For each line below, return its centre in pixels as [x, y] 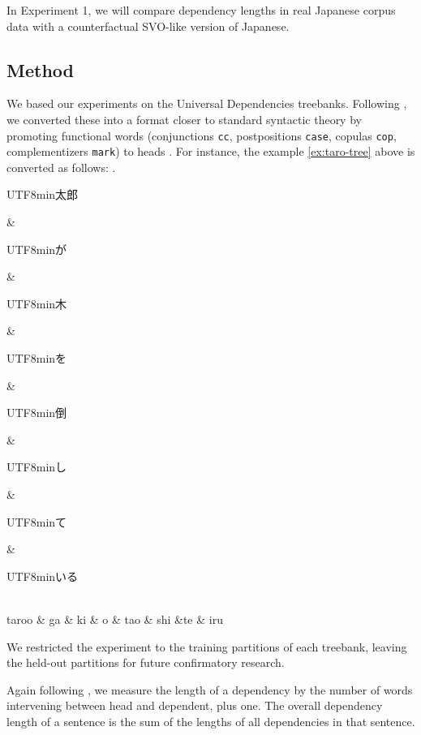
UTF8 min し [37, 467]
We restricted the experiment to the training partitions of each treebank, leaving [207, 646]
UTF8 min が [37, 249]
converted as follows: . [61, 167]
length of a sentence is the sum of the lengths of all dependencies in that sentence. [211, 721]
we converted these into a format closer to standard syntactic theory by [184, 119]
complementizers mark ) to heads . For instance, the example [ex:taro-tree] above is [211, 151]
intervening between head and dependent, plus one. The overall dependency [195, 705]
